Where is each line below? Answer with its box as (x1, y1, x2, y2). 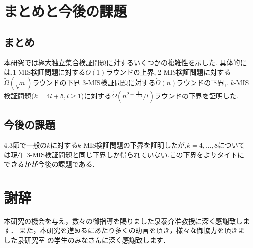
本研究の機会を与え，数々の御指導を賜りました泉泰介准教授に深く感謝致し (4, 215, 243, 226)
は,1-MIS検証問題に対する (4, 67, 86, 77)
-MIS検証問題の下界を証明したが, (81, 139, 187, 150)
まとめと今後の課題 (4, 1, 127, 21)
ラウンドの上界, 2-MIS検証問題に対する (106, 67, 231, 77)
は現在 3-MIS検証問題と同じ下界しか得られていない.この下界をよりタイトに (4, 149, 245, 159)
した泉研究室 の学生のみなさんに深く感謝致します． (4, 235, 170, 245)
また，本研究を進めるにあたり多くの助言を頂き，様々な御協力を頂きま (19, 225, 245, 235)
